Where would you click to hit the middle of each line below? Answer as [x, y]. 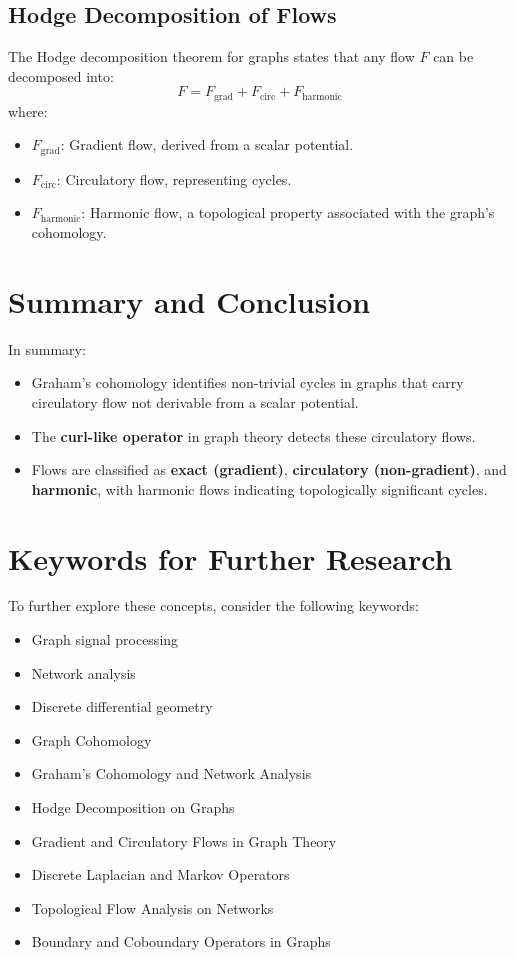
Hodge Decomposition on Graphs [133, 807]
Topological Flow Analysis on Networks [152, 907]
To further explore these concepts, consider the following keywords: [213, 605]
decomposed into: [61, 75]
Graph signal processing [105, 639]
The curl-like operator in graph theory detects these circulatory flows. [253, 435]
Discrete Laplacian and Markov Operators [160, 874]
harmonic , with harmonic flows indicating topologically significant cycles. [259, 488]
